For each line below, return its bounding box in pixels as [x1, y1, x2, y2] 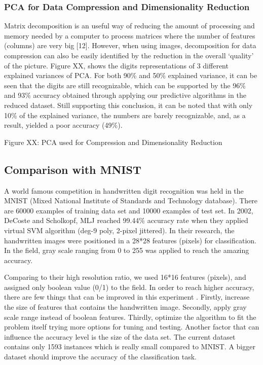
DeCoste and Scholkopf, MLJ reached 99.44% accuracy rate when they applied [4, 215, 248, 226]
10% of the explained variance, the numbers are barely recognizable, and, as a [4, 109, 246, 120]
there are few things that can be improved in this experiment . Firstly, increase [4, 291, 250, 302]
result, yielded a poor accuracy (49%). [4, 120, 123, 130]
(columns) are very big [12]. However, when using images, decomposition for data [4, 40, 256, 51]
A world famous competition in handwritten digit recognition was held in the [4, 185, 244, 196]
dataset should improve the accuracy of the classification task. [4, 351, 197, 362]
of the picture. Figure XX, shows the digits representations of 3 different [4, 60, 229, 70]
